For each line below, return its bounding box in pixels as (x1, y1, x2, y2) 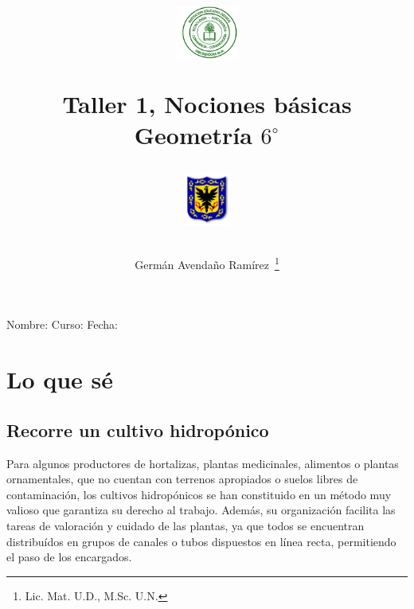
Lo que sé (6, 363, 114, 396)
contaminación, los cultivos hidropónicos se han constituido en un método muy (6, 486, 392, 502)
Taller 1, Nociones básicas (62, 87, 352, 119)
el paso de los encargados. (6, 548, 132, 565)
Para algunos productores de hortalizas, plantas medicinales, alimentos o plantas (6, 455, 399, 471)
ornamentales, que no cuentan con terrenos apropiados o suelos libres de (6, 470, 358, 487)
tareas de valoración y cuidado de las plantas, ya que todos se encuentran (6, 517, 365, 534)
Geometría (134, 118, 252, 150)
